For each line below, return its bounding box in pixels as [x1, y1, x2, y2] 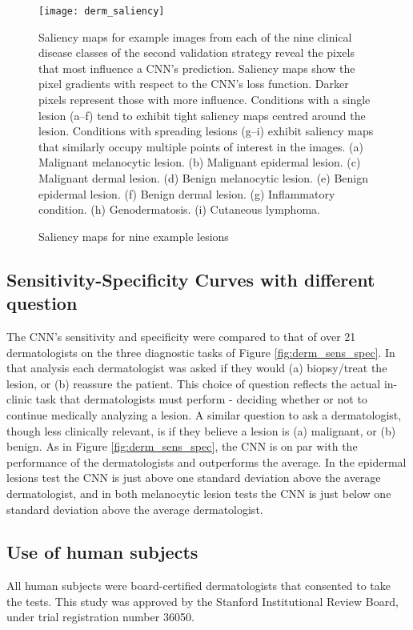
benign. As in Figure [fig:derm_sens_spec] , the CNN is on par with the [6, 438, 358, 455]
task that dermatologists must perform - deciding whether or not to [35, 391, 367, 407]
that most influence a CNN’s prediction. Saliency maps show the [38, 59, 355, 76]
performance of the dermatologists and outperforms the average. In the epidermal [6, 453, 407, 470]
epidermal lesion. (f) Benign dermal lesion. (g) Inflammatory [38, 185, 335, 202]
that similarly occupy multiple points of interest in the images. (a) [38, 138, 363, 154]
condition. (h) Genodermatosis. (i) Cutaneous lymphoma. [38, 201, 320, 218]
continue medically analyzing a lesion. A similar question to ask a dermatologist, [6, 406, 402, 423]
